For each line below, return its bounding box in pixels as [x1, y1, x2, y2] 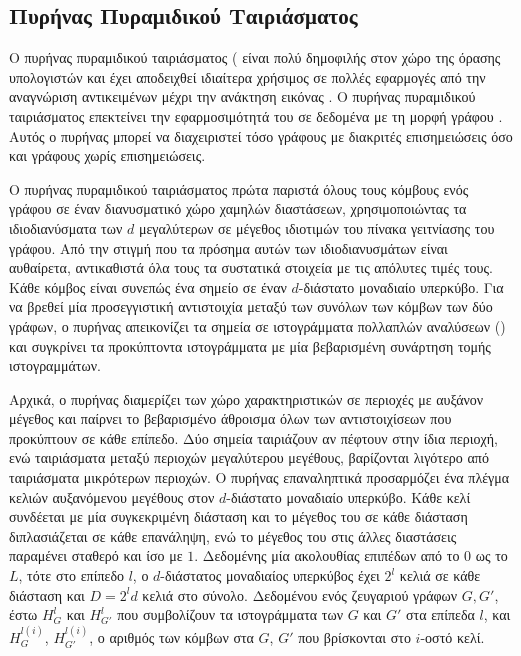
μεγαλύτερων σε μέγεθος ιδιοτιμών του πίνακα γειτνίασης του [138, 217, 495, 238]
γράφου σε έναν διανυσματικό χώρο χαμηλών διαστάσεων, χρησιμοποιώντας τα [9, 198, 467, 219]
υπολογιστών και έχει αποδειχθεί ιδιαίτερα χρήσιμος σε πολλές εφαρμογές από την [9, 66, 486, 87]
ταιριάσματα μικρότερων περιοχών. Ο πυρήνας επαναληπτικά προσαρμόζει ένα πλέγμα [9, 467, 510, 488]
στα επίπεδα [406, 604, 475, 625]
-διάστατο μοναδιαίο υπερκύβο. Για [298, 276, 504, 297]
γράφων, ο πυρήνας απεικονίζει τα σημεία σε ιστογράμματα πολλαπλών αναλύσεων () [9, 315, 506, 336]
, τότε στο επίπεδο [18, 565, 124, 586]
